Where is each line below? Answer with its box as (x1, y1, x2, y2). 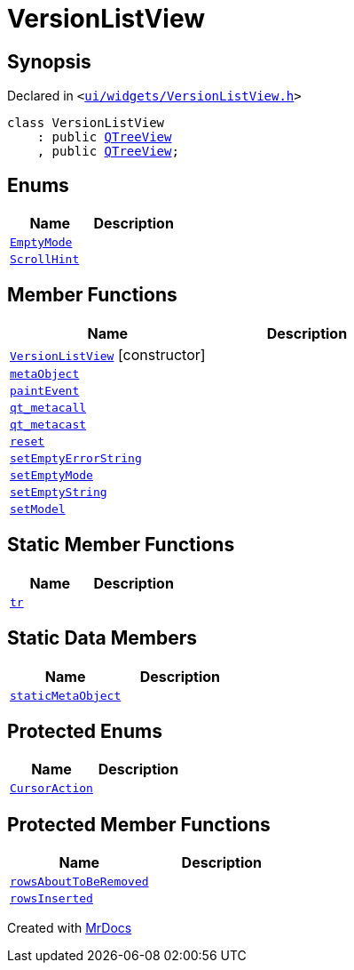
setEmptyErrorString (10, 451, 142, 465)
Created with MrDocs (7, 920, 132, 936)
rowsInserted (10, 892, 93, 906)
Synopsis (7, 50, 91, 73)
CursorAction (10, 782, 93, 796)
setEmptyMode (10, 468, 93, 482)
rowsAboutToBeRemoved (10, 875, 149, 889)
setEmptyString (10, 485, 107, 499)
